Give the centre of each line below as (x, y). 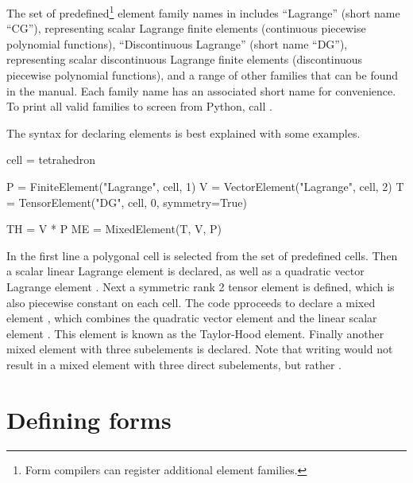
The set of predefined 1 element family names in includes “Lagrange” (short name (203, 12)
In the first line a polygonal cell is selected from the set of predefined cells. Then (202, 255)
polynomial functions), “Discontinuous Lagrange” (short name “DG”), (177, 43)
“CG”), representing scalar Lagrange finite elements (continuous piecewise (186, 28)
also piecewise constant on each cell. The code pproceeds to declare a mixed (191, 302)
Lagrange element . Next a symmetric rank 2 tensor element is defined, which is (201, 286)
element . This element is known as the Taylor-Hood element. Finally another (195, 333)
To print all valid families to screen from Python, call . (139, 106)
